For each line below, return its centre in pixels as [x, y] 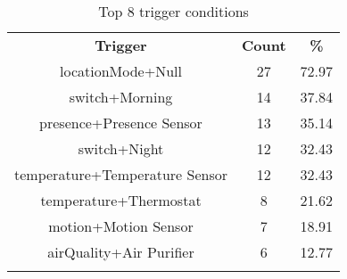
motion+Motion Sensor [121, 226]
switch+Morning [121, 97]
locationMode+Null [121, 71]
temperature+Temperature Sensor [121, 174]
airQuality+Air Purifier [121, 252]
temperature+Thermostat [121, 200]
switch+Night [121, 148]
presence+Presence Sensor [121, 123]
